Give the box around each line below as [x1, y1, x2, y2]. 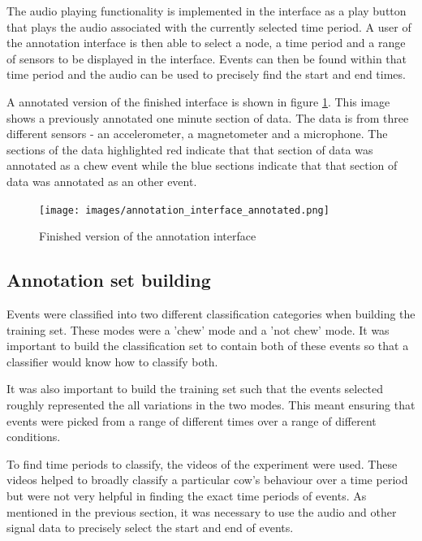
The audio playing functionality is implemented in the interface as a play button [6, 2, 407, 19]
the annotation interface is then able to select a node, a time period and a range [6, 34, 406, 51]
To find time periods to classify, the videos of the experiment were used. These [6, 455, 398, 472]
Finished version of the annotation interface [39, 227, 256, 245]
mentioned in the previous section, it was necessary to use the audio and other [6, 503, 397, 520]
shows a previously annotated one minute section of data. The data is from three [6, 109, 409, 126]
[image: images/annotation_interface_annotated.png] [39, 204, 329, 216]
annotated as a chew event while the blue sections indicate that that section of [6, 157, 398, 174]
